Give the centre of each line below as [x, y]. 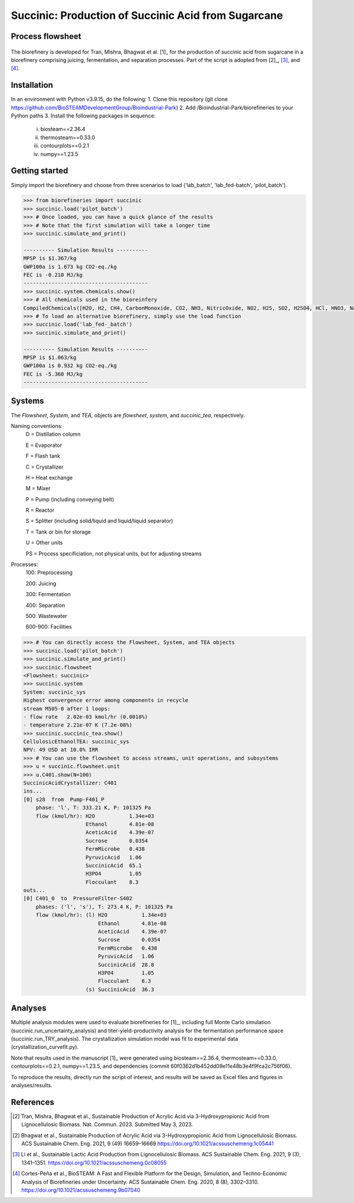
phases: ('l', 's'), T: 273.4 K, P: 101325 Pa [104, 907]
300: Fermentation [48, 594]
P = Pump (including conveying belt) [70, 499]
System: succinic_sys [55, 692]
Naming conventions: [37, 426]
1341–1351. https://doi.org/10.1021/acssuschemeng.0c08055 [94, 1162]
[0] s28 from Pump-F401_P [64, 799]
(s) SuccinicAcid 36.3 [120, 989]
